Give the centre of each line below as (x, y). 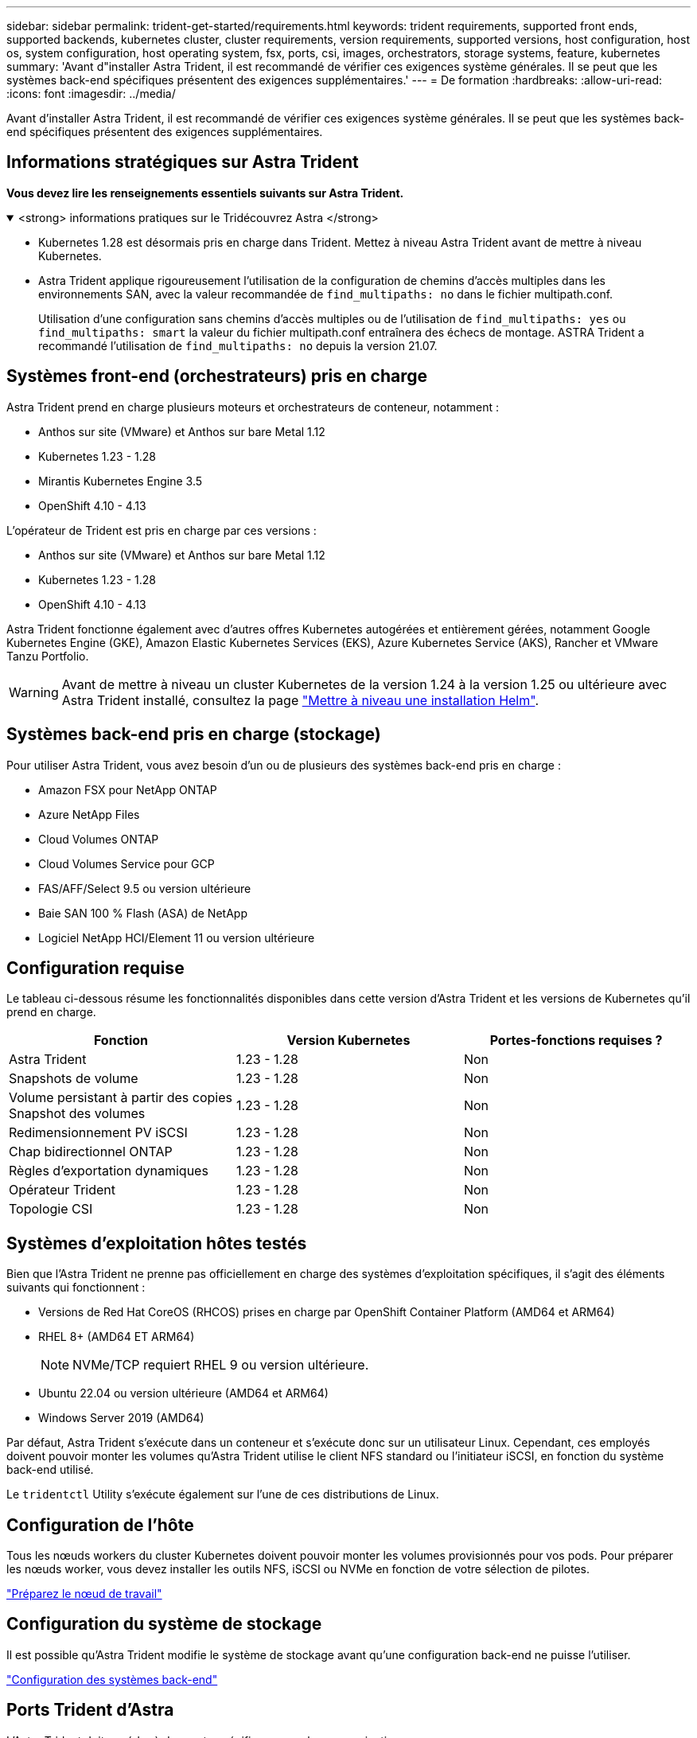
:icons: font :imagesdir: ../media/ (91, 94)
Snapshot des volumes (77, 1114)
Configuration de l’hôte (100, 1525)
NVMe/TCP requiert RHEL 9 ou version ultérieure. (221, 1365)
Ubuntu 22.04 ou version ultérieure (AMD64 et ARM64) (183, 1393)
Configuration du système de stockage (164, 1624)
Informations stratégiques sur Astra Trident (183, 162)
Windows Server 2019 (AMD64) (121, 1418)
